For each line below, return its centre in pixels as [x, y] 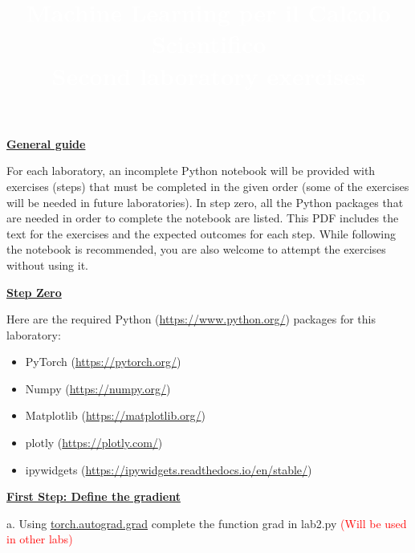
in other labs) [40, 539]
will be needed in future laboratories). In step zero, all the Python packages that [205, 202]
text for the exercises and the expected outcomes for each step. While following [201, 233]
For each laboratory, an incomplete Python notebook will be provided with [191, 171]
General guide [46, 143]
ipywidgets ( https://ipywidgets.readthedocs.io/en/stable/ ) [169, 469]
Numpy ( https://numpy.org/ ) [98, 388]
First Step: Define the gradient [94, 496]
